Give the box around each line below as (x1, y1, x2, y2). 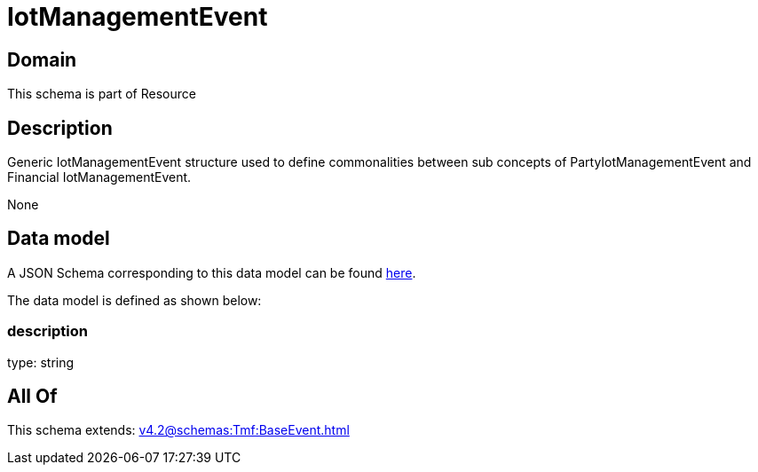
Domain (7, 48, 77, 71)
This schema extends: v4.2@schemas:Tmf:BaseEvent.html (7, 422, 350, 438)
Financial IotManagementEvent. (7, 169, 192, 185)
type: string (7, 354, 75, 370)
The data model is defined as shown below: (7, 292, 262, 308)
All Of (7, 385, 58, 408)
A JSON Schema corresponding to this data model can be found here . (7, 264, 416, 280)
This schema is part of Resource (7, 86, 196, 102)
